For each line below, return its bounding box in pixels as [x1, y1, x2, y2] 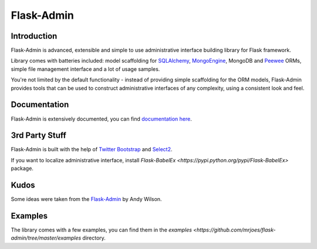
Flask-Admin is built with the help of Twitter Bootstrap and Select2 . [11, 146, 173, 153]
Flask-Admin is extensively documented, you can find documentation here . [11, 115, 192, 122]
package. [11, 165, 33, 172]
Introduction [11, 31, 58, 41]
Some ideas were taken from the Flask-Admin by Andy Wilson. [11, 196, 162, 203]
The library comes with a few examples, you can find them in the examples [11, 226, 192, 234]
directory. [82, 234, 106, 241]
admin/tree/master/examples [11, 234, 82, 241]
